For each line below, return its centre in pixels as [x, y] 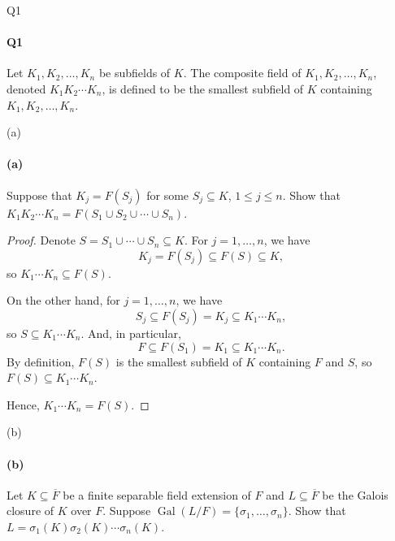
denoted [26, 88]
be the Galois [355, 494]
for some [168, 195]
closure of [30, 511]
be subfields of [135, 73]
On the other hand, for [63, 300]
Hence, [23, 404]
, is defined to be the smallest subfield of [203, 88]
